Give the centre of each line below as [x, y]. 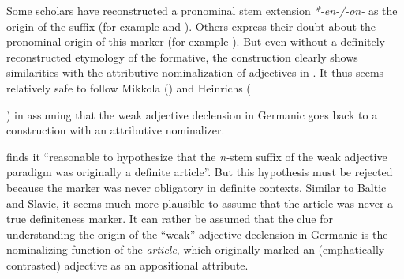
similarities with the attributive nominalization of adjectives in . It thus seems [195, 72]
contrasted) [34, 264]
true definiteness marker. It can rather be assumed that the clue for [170, 219]
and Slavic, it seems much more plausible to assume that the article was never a [200, 203]
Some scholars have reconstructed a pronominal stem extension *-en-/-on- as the [202, 10]
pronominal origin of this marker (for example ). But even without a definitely [196, 41]
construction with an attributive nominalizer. [116, 130]
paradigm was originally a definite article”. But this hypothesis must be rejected [200, 172]
